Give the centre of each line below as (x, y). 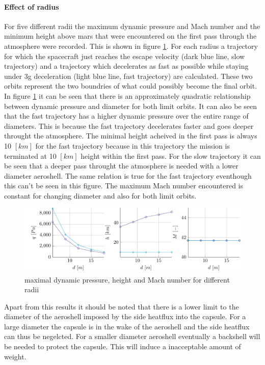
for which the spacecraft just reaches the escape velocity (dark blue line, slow (125, 56)
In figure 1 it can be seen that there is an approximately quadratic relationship (127, 95)
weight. (15, 356)
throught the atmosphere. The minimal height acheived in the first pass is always (131, 136)
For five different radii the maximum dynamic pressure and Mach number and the (132, 26)
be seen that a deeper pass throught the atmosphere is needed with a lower (121, 166)
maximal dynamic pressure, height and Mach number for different (127, 279)
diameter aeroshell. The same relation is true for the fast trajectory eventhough (128, 175)
